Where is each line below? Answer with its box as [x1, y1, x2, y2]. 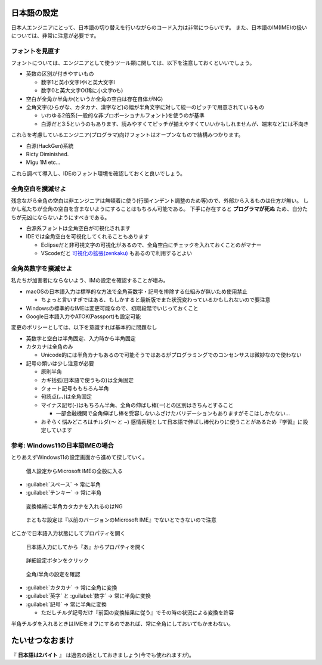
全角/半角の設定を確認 [26, 570, 80, 577]
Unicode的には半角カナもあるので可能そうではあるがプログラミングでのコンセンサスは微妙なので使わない [41, 352, 302, 359]
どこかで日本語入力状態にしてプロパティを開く [11, 530, 126, 537]
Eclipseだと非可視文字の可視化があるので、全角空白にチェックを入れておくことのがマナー [41, 241, 262, 248]
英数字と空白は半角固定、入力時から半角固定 [26, 334, 136, 342]
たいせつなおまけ [11, 635, 74, 646]
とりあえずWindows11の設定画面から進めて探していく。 [11, 453, 148, 461]
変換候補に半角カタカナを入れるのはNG [26, 502, 123, 509]
